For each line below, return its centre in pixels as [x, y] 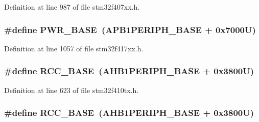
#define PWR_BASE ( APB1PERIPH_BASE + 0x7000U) [130, 29]
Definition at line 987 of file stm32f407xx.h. [72, 7]
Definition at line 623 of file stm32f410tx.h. [72, 90]
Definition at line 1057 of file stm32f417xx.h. [74, 48]
